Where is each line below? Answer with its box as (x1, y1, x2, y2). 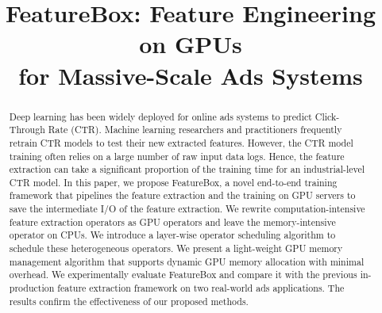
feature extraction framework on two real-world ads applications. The (57, 281, 345, 295)
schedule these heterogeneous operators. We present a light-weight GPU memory (9, 242, 343, 255)
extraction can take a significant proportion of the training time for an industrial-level (9, 162, 365, 176)
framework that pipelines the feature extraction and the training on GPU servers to (9, 189, 356, 202)
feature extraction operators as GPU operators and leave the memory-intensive (9, 215, 336, 228)
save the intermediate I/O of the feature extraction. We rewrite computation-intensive (9, 202, 365, 216)
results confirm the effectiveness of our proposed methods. (9, 294, 249, 307)
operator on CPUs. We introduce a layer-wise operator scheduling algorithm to (9, 228, 336, 242)
